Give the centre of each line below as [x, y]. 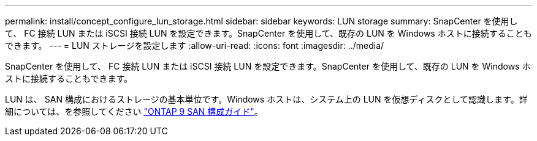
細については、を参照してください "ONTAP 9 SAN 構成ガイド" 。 [134, 111]
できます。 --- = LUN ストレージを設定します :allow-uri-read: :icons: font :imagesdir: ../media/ [195, 45]
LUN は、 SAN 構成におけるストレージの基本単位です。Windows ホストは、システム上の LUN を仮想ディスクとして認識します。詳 [266, 99]
